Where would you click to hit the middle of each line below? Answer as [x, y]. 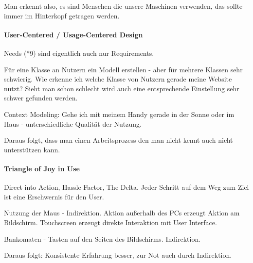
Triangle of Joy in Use [42, 168]
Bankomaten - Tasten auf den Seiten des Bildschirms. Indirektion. [102, 238]
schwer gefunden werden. [41, 98]
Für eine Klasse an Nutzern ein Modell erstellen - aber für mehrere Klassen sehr [123, 69]
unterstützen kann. [32, 149]
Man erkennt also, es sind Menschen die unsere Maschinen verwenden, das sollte [123, 6]
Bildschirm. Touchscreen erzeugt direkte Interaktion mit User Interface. [110, 222]
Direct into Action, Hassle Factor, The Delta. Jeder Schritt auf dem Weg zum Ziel [126, 187]
